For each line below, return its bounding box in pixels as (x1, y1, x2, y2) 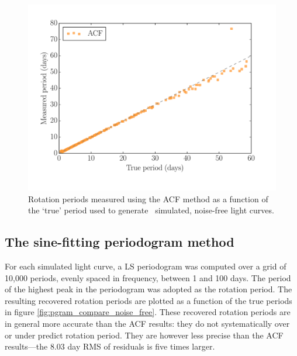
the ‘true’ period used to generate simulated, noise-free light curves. (28, 204, 274, 216)
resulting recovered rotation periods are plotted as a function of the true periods (5, 294, 292, 306)
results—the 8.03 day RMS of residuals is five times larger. (5, 340, 215, 352)
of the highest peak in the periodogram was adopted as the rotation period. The (5, 283, 292, 295)
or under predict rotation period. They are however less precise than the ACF (5, 329, 284, 341)
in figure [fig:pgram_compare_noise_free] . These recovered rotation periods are (5, 306, 291, 318)
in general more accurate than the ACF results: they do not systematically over (5, 317, 290, 329)
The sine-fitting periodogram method (5, 233, 234, 251)
